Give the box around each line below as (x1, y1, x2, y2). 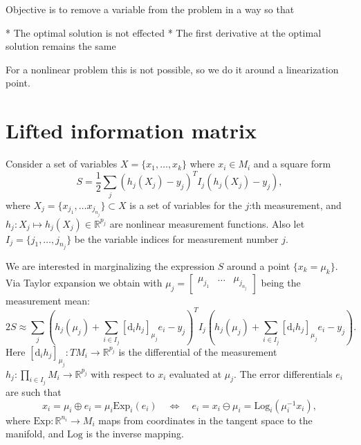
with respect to (91, 366, 155, 381)
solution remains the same (6, 39, 116, 53)
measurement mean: (6, 293, 90, 307)
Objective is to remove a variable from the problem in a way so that (6, 2, 295, 16)
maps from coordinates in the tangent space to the (98, 412, 313, 427)
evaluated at (169, 366, 222, 381)
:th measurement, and (249, 197, 342, 212)
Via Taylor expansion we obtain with (6, 275, 163, 289)
